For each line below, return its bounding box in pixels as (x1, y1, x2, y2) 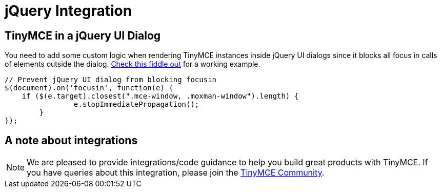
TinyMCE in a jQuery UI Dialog (5, 29, 161, 42)
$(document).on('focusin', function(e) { (5, 84, 173, 92)
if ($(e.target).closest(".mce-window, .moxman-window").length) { (22, 92, 299, 101)
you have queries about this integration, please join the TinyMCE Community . (27, 167, 325, 178)
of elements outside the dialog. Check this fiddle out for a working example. (5, 60, 260, 69)
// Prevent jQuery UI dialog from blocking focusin (5, 75, 217, 84)
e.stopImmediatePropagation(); (73, 100, 199, 109)
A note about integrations (5, 133, 138, 147)
